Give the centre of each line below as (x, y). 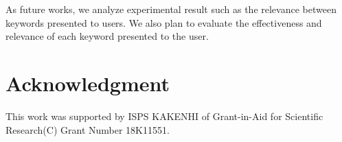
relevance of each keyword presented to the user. (107, 36)
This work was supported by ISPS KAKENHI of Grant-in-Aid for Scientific (164, 116)
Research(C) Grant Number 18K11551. (88, 129)
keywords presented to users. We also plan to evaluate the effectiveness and (164, 22)
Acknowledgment (88, 83)
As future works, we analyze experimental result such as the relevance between (171, 9)
